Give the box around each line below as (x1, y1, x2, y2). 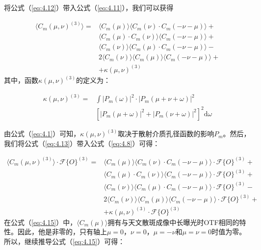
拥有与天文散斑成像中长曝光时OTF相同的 (107, 217, 239, 227)
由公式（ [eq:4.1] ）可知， (4, 128, 80, 139)
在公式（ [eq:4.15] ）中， (4, 217, 77, 227)
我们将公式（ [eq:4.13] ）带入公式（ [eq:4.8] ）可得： (4, 138, 160, 148)
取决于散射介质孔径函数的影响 (118, 128, 214, 139)
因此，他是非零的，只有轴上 (17, 226, 107, 237)
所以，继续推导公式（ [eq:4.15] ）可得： (4, 236, 125, 246)
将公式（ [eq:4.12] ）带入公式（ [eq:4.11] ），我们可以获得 (4, 2, 174, 12)
